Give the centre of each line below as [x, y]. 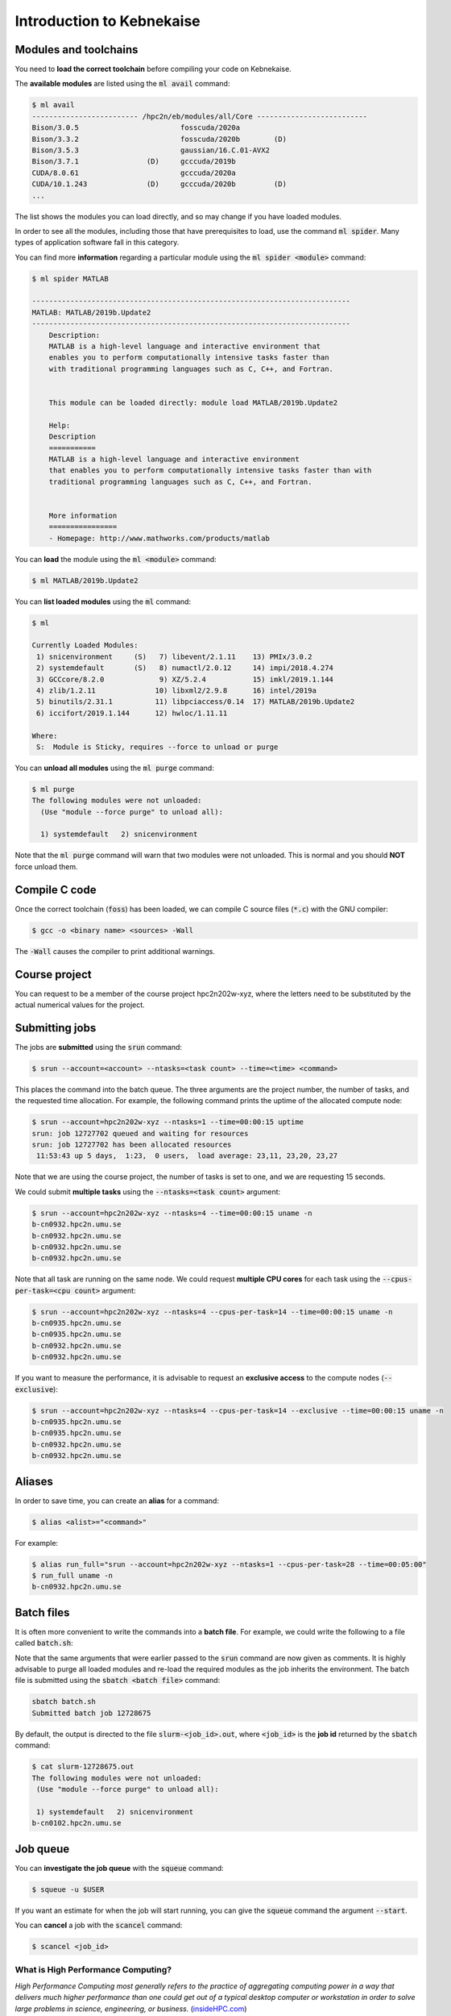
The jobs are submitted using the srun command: [99, 1047]
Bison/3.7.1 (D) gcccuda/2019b [134, 162]
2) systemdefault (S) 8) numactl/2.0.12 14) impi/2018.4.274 [185, 668]
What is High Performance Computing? [93, 1970]
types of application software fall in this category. [97, 243]
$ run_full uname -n [72, 1576]
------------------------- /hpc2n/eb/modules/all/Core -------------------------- [200, 116]
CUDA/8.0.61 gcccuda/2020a [134, 173]
